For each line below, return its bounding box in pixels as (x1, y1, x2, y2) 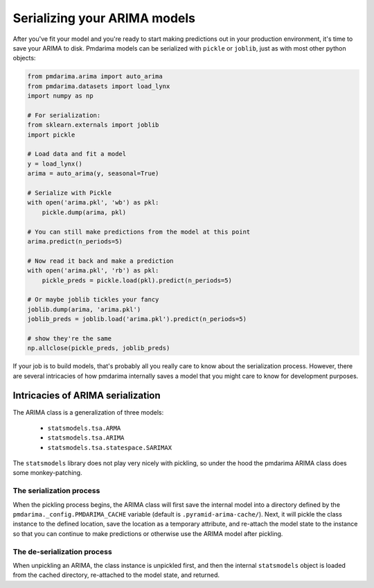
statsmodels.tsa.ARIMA (47, 434, 125, 442)
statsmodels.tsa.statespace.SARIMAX (47, 444, 172, 451)
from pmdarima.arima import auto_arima (27, 73, 163, 80)
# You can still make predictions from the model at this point (27, 227, 251, 236)
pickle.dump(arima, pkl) (42, 208, 127, 216)
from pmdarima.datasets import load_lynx (27, 82, 170, 90)
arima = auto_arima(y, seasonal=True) (27, 170, 159, 178)
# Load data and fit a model (27, 150, 127, 158)
